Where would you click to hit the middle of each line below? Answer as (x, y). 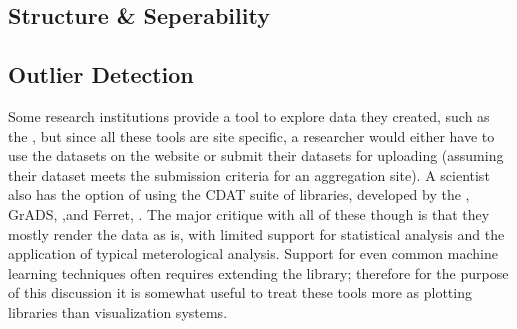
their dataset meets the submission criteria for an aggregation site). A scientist (249, 174)
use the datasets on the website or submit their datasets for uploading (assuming (256, 155)
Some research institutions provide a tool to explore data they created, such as (249, 115)
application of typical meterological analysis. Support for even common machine (253, 253)
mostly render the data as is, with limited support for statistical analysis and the (256, 233)
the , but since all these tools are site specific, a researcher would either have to (251, 135)
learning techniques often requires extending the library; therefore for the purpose (258, 272)
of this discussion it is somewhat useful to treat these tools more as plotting (240, 292)
